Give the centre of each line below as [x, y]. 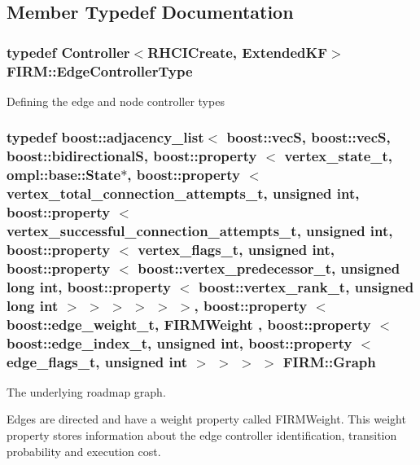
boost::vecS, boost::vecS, [308, 137]
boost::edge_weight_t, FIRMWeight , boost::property [189, 324]
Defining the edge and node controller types [116, 101]
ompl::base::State [64, 175]
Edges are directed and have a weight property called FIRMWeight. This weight [206, 419]
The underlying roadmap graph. [86, 391]
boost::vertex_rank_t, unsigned [306, 286]
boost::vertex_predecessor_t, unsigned [269, 268]
